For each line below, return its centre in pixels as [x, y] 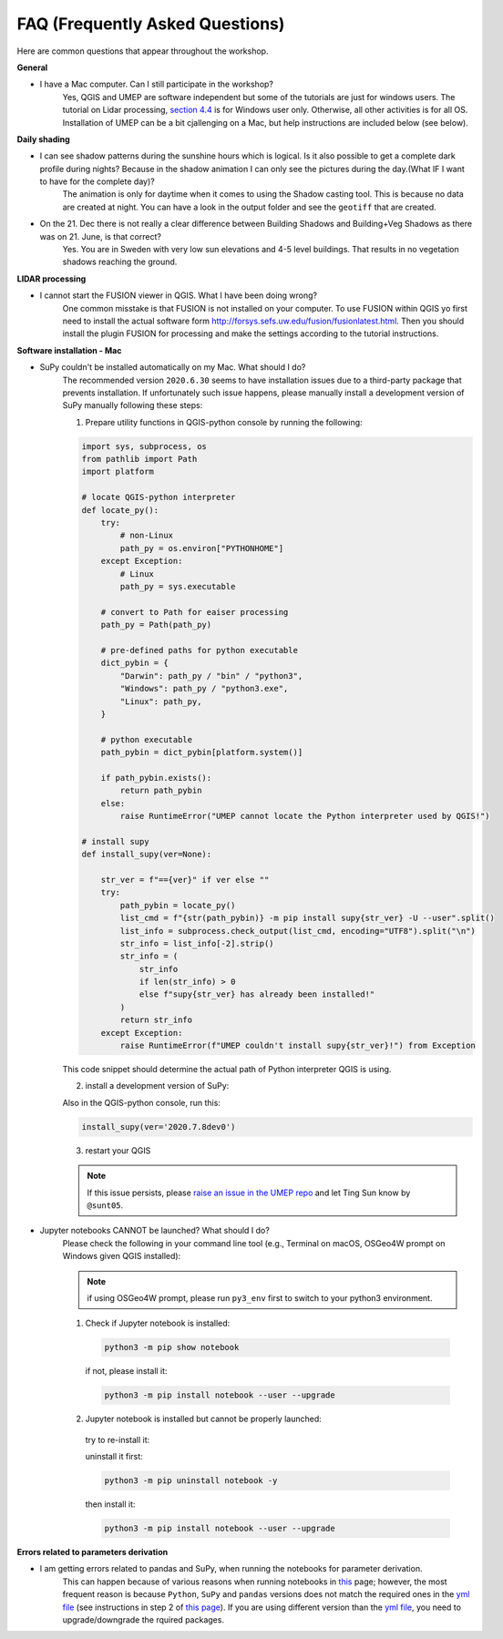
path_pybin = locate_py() [178, 905]
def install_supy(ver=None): [147, 855]
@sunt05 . [105, 1205]
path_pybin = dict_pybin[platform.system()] [202, 753]
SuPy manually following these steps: [133, 405]
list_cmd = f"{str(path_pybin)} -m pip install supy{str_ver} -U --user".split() [308, 918]
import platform [118, 472]
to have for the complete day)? [97, 181]
